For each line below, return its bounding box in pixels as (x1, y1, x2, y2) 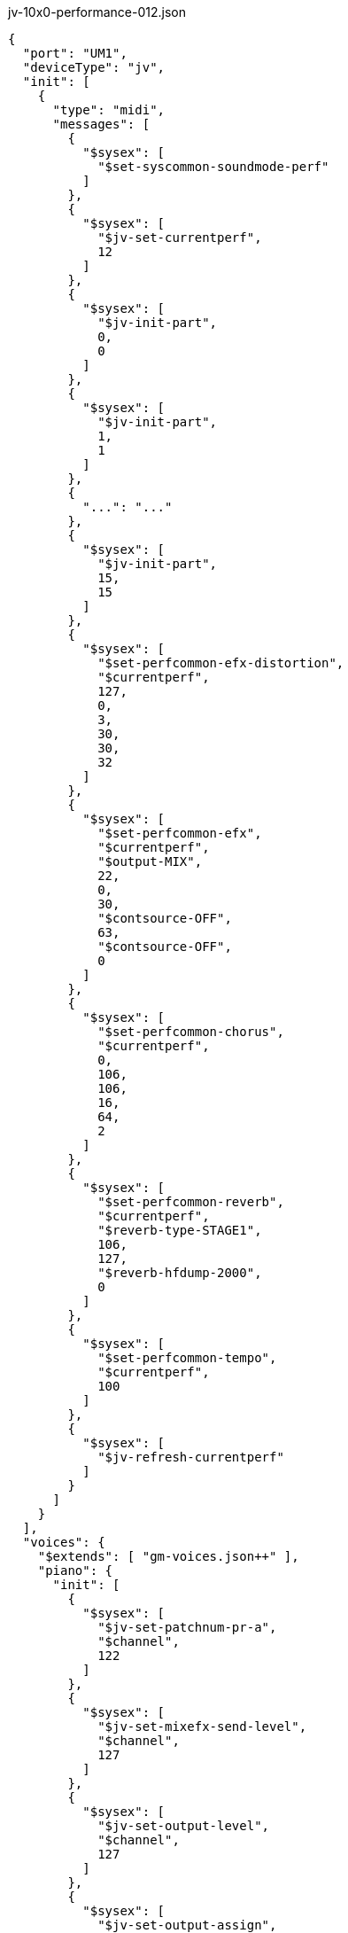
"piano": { (37, 1563, 113, 1578)
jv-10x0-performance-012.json (8, 4, 187, 19)
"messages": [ (52, 117, 151, 131)
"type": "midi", (52, 103, 166, 117)
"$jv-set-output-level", (97, 1819, 270, 1833)
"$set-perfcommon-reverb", (97, 1195, 284, 1209)
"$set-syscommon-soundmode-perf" (97, 160, 329, 174)
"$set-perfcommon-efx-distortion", (97, 656, 344, 670)
